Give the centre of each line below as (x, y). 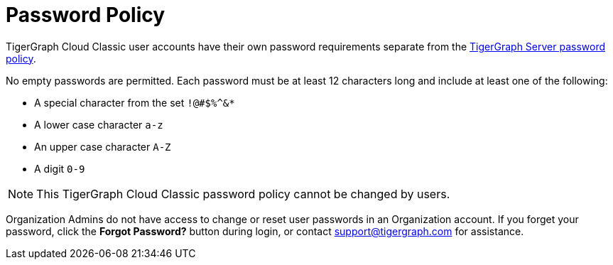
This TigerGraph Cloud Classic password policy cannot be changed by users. (243, 194)
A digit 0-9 (60, 168)
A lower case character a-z (99, 124)
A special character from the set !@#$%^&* (135, 102)
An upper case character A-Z (103, 146)
